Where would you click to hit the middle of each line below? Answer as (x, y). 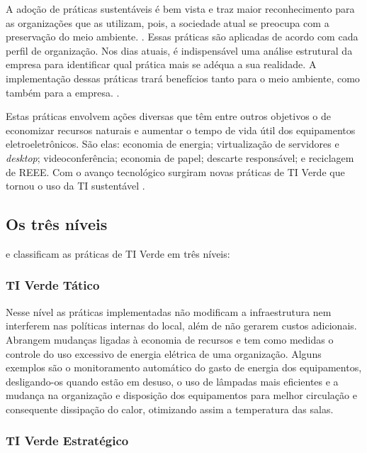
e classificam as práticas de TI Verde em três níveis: (118, 253)
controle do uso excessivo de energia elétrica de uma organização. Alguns (164, 353)
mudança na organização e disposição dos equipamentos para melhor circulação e (181, 395)
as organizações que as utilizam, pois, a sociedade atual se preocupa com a (168, 22)
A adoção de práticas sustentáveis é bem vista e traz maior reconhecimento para (180, 9)
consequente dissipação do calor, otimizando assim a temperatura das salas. (170, 409)
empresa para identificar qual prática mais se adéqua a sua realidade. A (161, 64)
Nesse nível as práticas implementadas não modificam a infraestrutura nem (169, 311)
